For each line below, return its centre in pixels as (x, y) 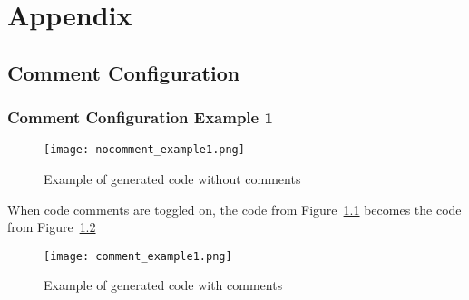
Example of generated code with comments (163, 285)
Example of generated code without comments (172, 179)
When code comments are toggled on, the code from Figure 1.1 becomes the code (234, 209)
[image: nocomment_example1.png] (144, 150)
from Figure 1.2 (52, 227)
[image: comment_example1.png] (138, 256)
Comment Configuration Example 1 (140, 117)
